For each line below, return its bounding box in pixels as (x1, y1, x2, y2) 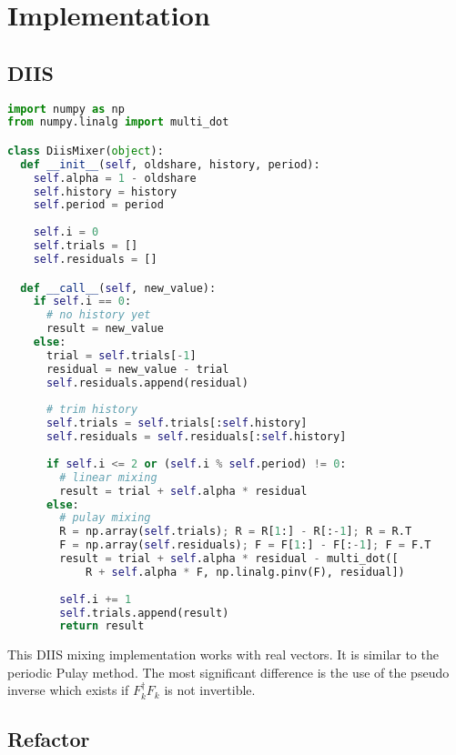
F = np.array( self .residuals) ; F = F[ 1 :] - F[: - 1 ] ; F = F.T (59, 539, 431, 552)
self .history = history (33, 185, 177, 198)
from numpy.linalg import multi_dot (7, 116, 229, 129)
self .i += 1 (59, 592, 132, 606)
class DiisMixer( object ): (7, 144, 164, 157)
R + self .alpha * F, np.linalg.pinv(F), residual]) (85, 565, 405, 579)
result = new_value (46, 322, 164, 336)
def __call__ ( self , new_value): (20, 281, 217, 295)
